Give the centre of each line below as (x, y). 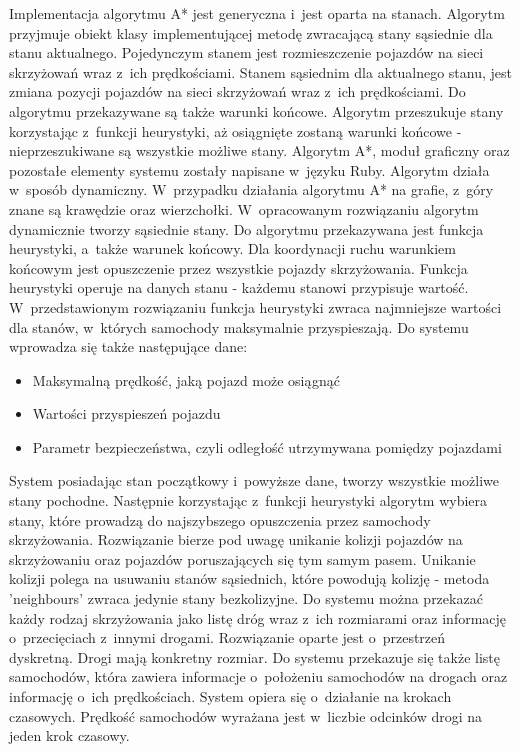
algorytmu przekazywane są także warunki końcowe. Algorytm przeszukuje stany (256, 110)
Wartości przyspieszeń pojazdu (126, 413)
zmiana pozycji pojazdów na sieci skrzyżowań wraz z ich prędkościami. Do (237, 91)
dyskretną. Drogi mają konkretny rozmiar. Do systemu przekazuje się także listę (254, 656)
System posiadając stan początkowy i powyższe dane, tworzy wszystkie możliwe (254, 480)
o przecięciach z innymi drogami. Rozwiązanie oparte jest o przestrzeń (227, 637)
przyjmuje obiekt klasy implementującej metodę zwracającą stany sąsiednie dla (251, 32)
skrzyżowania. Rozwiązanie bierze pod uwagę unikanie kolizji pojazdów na (236, 539)
